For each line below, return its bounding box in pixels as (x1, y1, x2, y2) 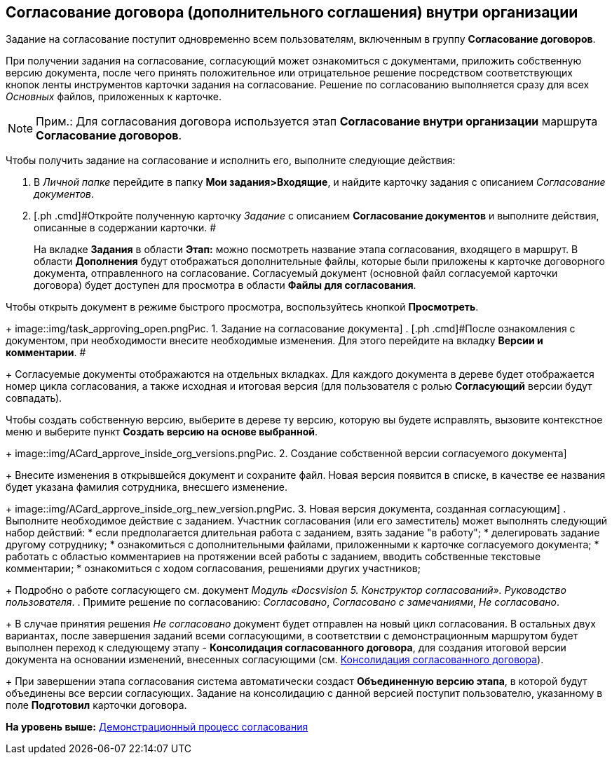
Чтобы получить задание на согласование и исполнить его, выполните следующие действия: (6, 154, 456, 167)
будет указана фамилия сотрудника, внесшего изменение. (6, 481, 288, 494)
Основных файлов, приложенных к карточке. (6, 90, 222, 103)
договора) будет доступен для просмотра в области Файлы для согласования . (34, 279, 416, 292)
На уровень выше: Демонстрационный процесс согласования (6, 721, 308, 733)
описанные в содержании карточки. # (34, 222, 217, 234)
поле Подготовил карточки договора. (6, 699, 187, 712)
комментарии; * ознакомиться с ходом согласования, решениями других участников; (6, 562, 421, 575)
